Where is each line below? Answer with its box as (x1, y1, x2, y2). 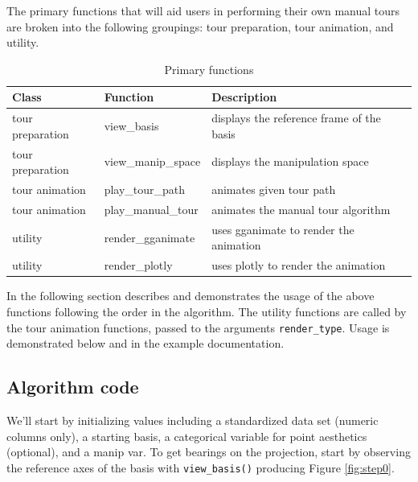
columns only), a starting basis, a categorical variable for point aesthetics (6, 427, 367, 444)
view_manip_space (104, 153, 201, 170)
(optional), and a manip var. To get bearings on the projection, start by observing (6, 443, 411, 460)
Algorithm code (6, 374, 139, 399)
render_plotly (104, 257, 173, 274)
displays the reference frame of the (211, 109, 381, 126)
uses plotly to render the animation (211, 257, 386, 274)
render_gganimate (104, 229, 195, 245)
